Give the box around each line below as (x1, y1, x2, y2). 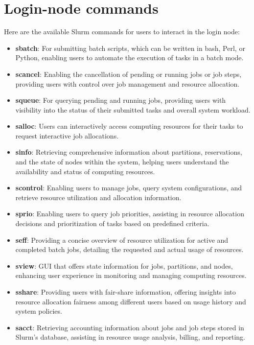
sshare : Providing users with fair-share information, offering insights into (15, 287, 236, 297)
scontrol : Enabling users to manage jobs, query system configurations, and (15, 183, 242, 193)
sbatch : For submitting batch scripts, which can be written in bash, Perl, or (15, 43, 245, 53)
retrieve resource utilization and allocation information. (15, 192, 182, 202)
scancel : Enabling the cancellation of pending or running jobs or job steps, (15, 69, 242, 79)
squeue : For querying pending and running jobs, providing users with (15, 95, 226, 105)
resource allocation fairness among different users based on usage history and (15, 296, 246, 306)
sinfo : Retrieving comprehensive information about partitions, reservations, (15, 147, 242, 157)
